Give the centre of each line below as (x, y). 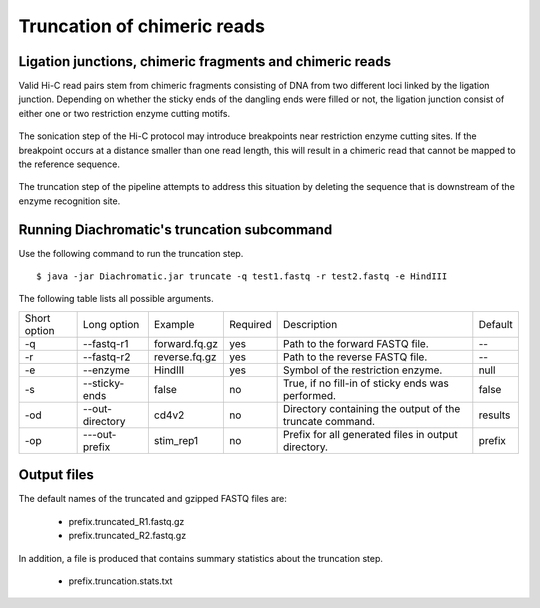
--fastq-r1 (105, 343)
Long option (111, 324)
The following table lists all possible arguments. (116, 299)
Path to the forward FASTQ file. (355, 343)
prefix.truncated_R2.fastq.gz (127, 536)
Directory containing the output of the (371, 408)
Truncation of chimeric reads (141, 26)
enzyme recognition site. (69, 201)
